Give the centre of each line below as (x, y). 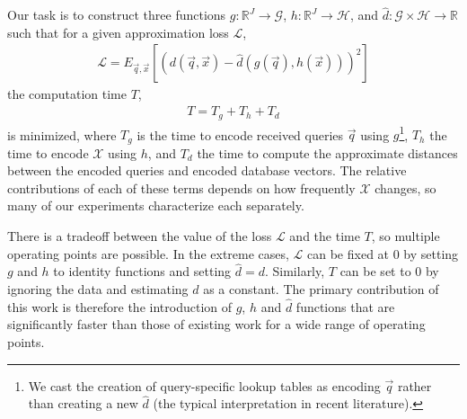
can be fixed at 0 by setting (383, 253)
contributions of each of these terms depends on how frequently (181, 187)
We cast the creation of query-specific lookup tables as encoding (204, 385)
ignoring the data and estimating (98, 289)
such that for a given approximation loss (118, 32)
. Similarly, (295, 271)
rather (414, 385)
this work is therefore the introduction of (119, 306)
